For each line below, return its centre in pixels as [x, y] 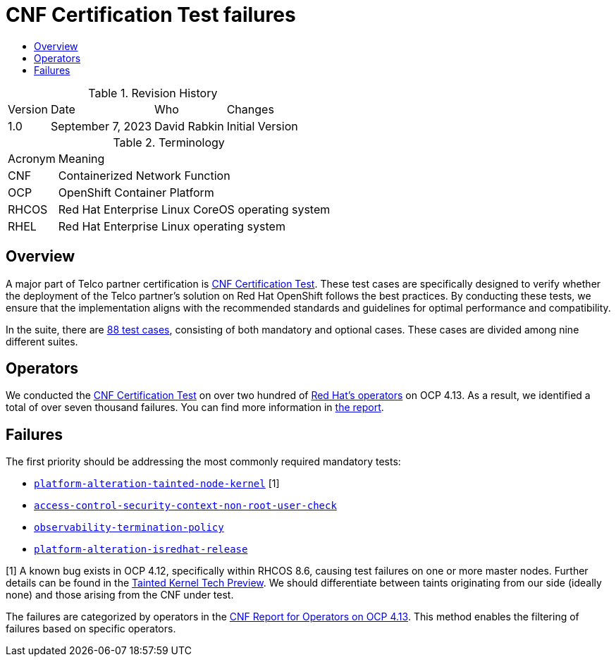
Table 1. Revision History [153, 93]
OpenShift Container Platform [136, 192]
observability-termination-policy [129, 528]
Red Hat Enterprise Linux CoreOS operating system [194, 209]
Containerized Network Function [144, 175]
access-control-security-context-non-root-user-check [185, 506]
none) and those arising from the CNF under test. [120, 595]
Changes [250, 109]
